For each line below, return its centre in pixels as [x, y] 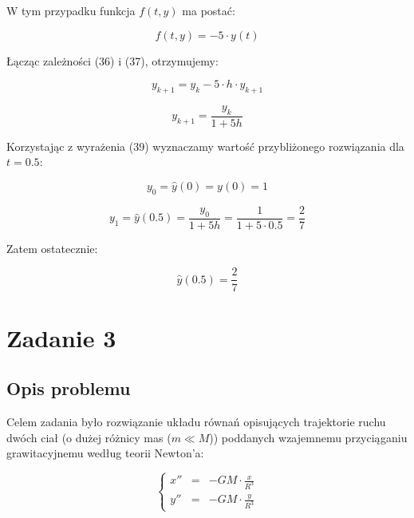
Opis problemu [69, 388]
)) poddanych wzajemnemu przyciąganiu [308, 437]
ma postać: [209, 10]
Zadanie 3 [61, 337]
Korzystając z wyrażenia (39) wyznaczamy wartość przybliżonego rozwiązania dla [205, 146]
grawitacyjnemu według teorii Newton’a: [105, 453]
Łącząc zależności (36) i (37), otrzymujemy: [112, 60]
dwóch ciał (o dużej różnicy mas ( [89, 437]
